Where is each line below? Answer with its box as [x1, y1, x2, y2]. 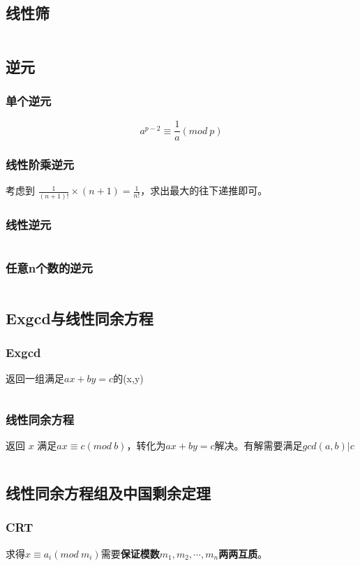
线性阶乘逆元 [6, 156, 75, 173]
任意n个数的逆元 [6, 259, 93, 276]
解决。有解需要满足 [214, 438, 303, 453]
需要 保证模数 [100, 546, 160, 560]
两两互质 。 [218, 546, 268, 560]
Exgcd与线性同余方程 [6, 307, 153, 328]
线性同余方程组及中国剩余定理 [6, 482, 211, 504]
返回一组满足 [6, 371, 64, 386]
